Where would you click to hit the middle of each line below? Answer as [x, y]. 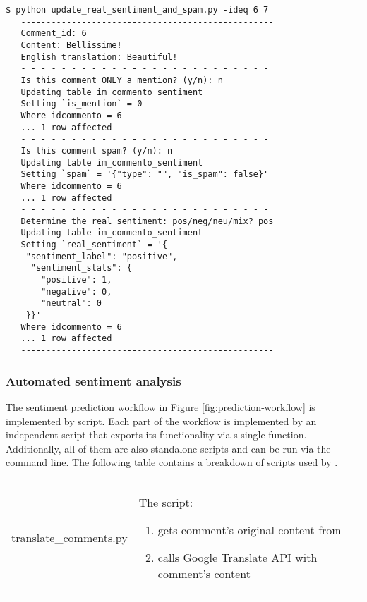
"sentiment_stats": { [81, 268]
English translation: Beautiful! [99, 57]
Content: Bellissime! [71, 45]
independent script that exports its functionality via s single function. [156, 435]
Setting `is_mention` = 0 [82, 104]
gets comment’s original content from [249, 529]
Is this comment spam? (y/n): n [97, 150]
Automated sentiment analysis [94, 380]
